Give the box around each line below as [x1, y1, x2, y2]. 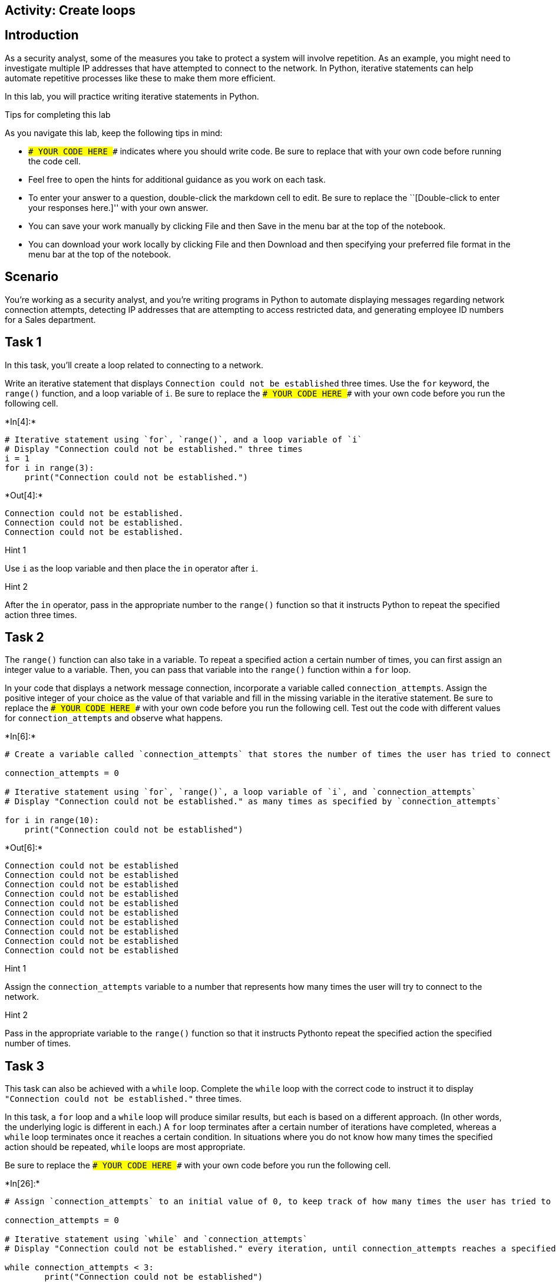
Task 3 [5, 1058, 45, 1073]
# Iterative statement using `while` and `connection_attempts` [5, 1234, 308, 1244]
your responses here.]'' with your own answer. [28, 202, 208, 213]
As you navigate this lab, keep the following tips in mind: [5, 127, 223, 138]
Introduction [5, 28, 79, 43]
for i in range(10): [5, 815, 100, 825]
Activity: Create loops [5, 3, 135, 18]
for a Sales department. [5, 314, 96, 325]
